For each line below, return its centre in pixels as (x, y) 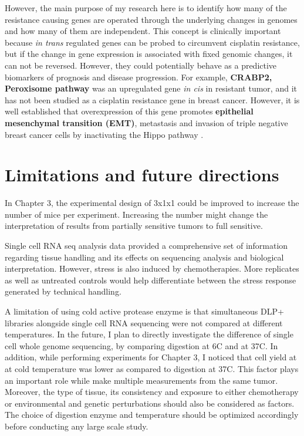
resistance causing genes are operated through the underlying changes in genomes (151, 19)
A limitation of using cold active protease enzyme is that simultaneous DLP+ (144, 311)
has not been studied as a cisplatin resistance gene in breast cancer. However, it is (152, 99)
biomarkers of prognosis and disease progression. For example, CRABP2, (139, 77)
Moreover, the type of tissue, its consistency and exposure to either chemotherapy (152, 392)
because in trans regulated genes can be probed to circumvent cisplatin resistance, (152, 42)
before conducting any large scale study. (77, 426)
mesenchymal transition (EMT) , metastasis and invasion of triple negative (146, 122)
